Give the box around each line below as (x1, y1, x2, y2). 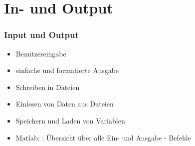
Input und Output (4, 28, 79, 41)
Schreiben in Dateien (15, 81, 80, 92)
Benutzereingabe (15, 48, 66, 58)
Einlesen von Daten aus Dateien (15, 98, 114, 109)
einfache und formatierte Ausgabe (15, 65, 119, 75)
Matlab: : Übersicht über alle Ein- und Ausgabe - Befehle (15, 132, 191, 142)
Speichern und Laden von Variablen (15, 115, 125, 125)
